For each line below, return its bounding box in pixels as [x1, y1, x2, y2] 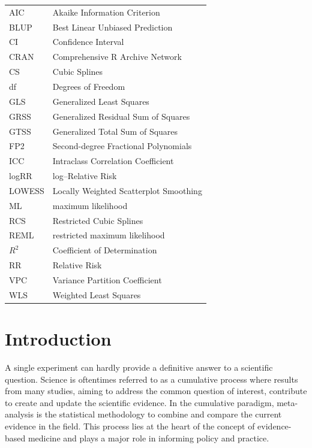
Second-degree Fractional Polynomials [52, 140, 192, 152]
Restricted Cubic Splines [52, 214, 143, 226]
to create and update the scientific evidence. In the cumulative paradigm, [5, 396, 274, 408]
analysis [5, 408, 34, 420]
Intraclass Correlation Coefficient [52, 155, 174, 167]
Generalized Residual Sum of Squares [52, 110, 190, 122]
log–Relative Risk [52, 169, 117, 182]
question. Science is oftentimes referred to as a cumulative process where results [5, 373, 298, 385]
